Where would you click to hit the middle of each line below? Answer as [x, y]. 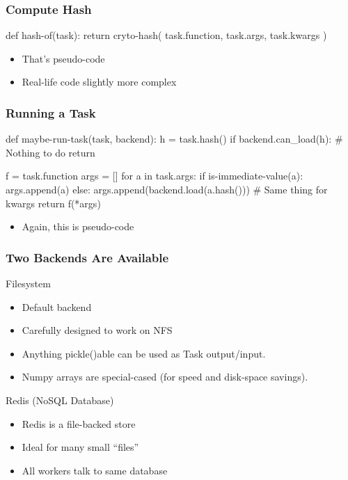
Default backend [57, 306]
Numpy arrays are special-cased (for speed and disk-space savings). [165, 377]
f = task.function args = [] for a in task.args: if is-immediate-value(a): [155, 176]
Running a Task [51, 112]
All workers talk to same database [95, 470]
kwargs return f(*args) [53, 203]
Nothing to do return [50, 152]
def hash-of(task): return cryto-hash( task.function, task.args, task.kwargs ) [166, 35]
